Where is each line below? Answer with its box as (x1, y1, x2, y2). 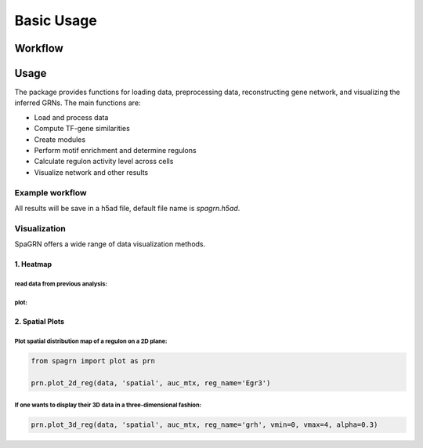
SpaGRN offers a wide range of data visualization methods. (14, 239, 206, 249)
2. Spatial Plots (14, 317, 65, 326)
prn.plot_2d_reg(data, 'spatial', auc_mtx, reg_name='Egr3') (31, 378, 271, 388)
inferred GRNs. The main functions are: (14, 98, 141, 107)
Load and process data (34, 112, 109, 122)
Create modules (34, 134, 86, 144)
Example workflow (14, 187, 87, 198)
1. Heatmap (14, 260, 52, 269)
